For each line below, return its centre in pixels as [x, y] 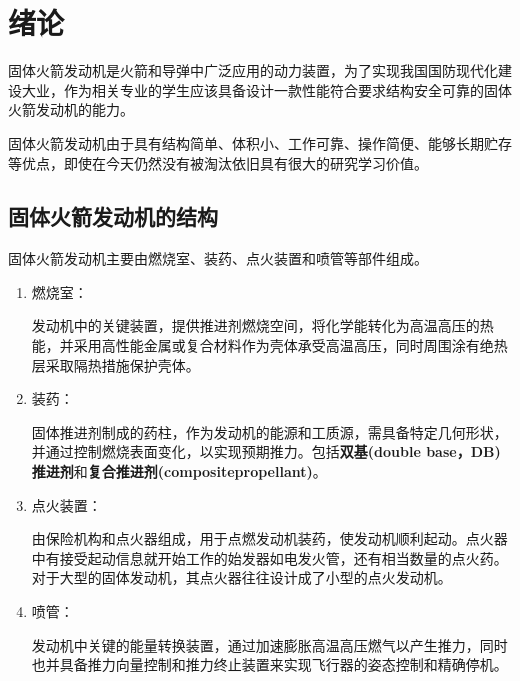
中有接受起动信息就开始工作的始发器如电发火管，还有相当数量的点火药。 [269, 557]
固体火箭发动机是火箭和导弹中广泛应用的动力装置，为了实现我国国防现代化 [253, 70]
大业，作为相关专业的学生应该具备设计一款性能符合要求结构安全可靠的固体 [266, 89]
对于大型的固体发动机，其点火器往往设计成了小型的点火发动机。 [241, 577]
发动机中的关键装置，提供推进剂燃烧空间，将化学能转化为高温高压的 [255, 325]
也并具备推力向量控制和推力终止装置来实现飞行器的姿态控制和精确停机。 [269, 664]
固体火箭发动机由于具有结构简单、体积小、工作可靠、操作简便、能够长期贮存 [260, 142]
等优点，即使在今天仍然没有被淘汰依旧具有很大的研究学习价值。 [218, 162]
